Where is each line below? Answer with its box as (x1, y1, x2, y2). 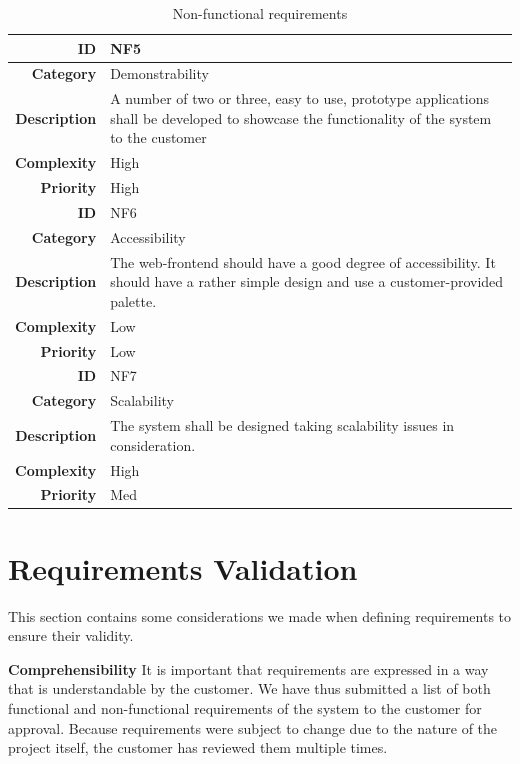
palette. (110, 290, 157, 311)
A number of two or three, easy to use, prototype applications (110, 88, 489, 109)
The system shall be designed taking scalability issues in (110, 415, 455, 436)
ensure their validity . (8, 625, 134, 646)
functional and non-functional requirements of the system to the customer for (8, 697, 482, 718)
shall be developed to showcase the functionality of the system (110, 107, 492, 128)
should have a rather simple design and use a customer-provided (110, 271, 504, 292)
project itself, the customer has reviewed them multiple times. (8, 737, 388, 758)
